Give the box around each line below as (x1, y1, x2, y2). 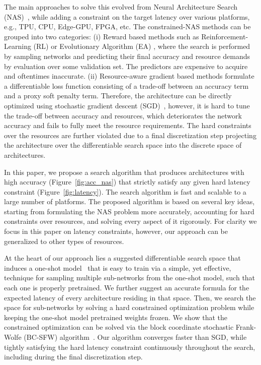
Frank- (235, 322, 256, 332)
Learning (4, 41, 31, 51)
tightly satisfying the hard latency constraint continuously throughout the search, (4, 341, 255, 352)
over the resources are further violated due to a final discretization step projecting (4, 130, 256, 140)
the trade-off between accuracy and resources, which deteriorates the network (4, 110, 242, 120)
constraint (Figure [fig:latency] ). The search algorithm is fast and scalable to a (4, 186, 246, 197)
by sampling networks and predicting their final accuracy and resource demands (4, 50, 250, 61)
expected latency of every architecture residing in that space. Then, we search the (4, 292, 256, 302)
